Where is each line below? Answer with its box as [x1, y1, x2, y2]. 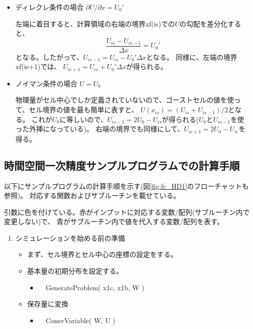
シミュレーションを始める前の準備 [15, 232, 125, 243]
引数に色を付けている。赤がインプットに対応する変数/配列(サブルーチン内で [4, 206, 250, 217]
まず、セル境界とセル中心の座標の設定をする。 [27, 249, 178, 259]
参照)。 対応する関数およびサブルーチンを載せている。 [4, 190, 181, 201]
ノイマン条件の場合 [15, 78, 77, 88]
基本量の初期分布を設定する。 [27, 266, 123, 276]
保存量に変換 [27, 299, 69, 309]
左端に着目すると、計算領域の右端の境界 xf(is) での [15, 18, 175, 28]
